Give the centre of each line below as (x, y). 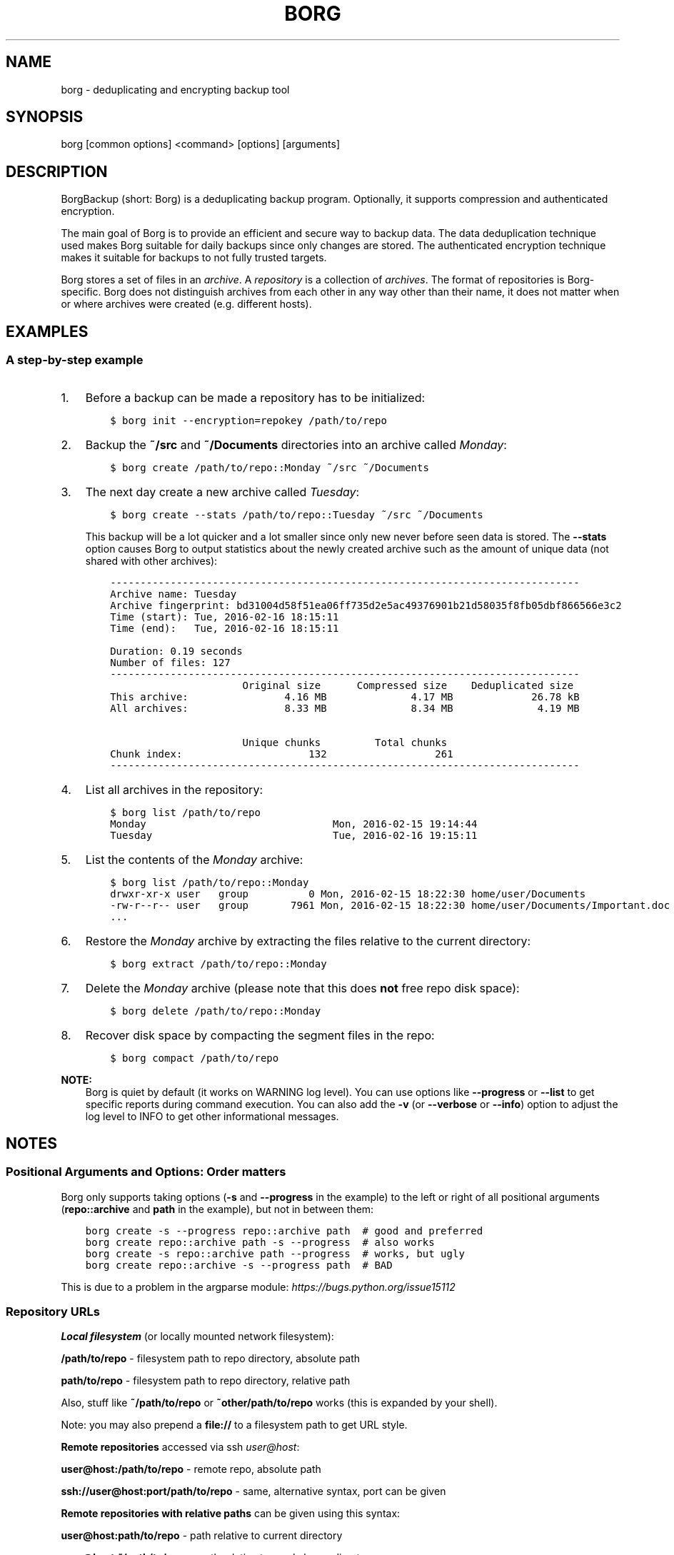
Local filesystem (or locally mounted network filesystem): (197, 1337)
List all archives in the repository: (174, 789)
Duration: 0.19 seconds (176, 651)
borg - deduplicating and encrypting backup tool (175, 89)
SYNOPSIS (45, 117)
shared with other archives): (151, 560)
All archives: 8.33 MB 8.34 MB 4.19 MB (345, 708)
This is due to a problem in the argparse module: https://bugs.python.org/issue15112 (258, 1287)
